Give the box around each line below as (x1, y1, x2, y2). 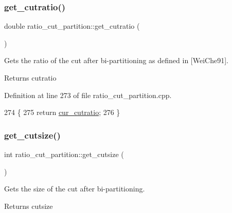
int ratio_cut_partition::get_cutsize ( (4, 149, 124, 159)
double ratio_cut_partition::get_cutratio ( (4, 21, 140, 31)
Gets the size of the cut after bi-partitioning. (4, 183, 145, 194)
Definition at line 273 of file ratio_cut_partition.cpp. (4, 89, 172, 100)
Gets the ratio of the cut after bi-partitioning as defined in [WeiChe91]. (4, 55, 228, 66)
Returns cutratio (4, 72, 57, 83)
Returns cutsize (4, 200, 53, 211)
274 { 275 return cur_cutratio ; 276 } (4, 107, 120, 118)
